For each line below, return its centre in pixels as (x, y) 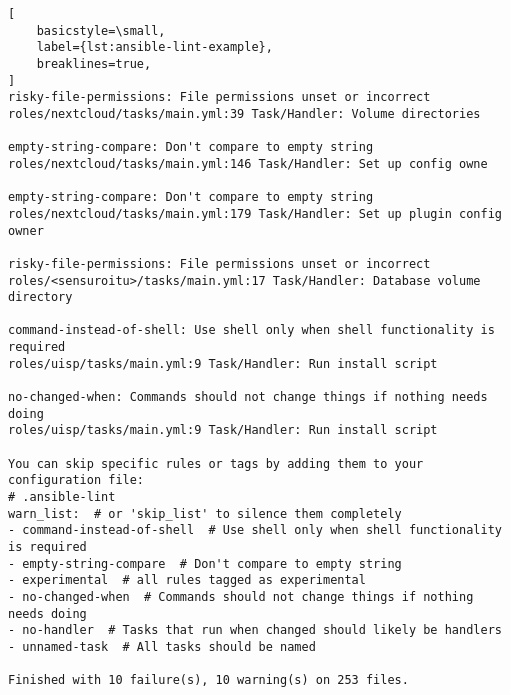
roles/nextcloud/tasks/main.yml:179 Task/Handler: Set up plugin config (255, 213)
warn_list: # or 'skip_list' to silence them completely (205, 513)
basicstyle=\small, (101, 30)
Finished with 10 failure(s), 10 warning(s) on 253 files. (208, 680)
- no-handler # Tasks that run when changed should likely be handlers (255, 630)
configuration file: (76, 480)
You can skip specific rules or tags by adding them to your (216, 463)
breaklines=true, (94, 63)
